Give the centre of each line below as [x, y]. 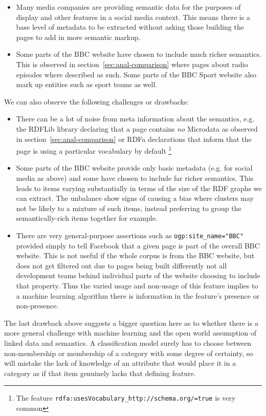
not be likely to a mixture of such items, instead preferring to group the [129, 208]
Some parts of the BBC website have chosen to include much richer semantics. [139, 54]
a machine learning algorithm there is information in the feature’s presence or [138, 295]
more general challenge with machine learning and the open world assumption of [130, 333]
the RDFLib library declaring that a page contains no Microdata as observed [137, 128]
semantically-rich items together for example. [87, 218]
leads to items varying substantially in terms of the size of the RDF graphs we [139, 188]
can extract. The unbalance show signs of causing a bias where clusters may [135, 198]
